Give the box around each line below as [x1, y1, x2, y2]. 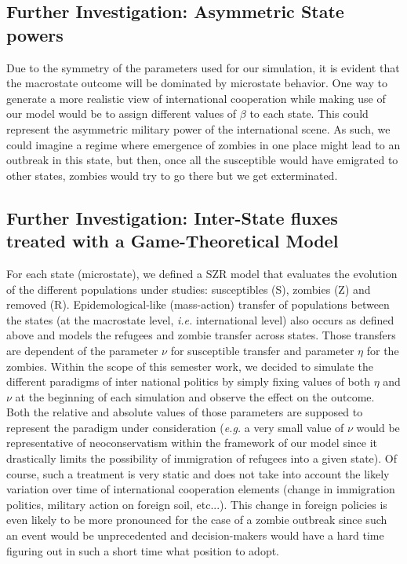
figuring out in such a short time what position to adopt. [6, 542, 280, 559]
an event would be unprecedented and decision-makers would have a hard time [6, 527, 384, 544]
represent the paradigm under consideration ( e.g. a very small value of [6, 419, 344, 435]
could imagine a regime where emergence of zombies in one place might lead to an [6, 136, 401, 152]
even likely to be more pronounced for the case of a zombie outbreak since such [6, 511, 387, 528]
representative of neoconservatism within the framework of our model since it [6, 434, 378, 451]
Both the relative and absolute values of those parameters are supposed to [6, 404, 363, 420]
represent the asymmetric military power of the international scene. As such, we [6, 120, 391, 137]
